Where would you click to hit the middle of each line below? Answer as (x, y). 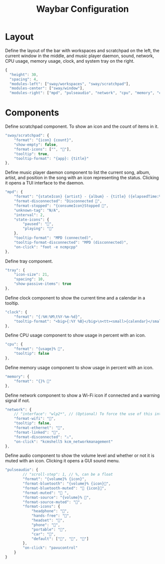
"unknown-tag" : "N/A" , (37, 210)
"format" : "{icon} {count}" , (44, 140)
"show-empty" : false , (36, 145)
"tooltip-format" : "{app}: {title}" (52, 158)
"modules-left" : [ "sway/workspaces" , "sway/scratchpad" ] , (70, 84)
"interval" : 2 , (29, 215)
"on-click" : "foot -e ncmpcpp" (46, 247)
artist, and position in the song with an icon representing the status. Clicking (82, 178)
